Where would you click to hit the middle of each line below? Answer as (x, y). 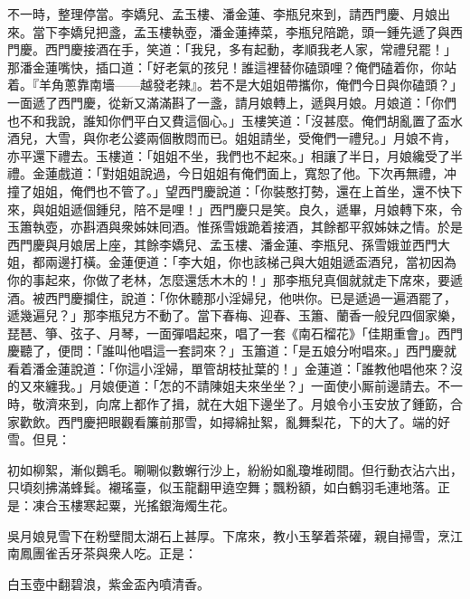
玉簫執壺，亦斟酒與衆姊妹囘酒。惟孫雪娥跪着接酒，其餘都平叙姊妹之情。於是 (235, 227)
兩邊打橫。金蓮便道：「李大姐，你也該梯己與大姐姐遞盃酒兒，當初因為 (250, 262)
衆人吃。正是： (152, 553)
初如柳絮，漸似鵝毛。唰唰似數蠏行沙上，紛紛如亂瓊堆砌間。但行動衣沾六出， (235, 469)
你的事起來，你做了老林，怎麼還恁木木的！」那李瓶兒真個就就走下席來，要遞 (235, 279)
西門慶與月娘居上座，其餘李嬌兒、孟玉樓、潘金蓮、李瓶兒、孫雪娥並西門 (222, 244)
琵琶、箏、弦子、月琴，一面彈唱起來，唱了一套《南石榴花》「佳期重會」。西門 (235, 333)
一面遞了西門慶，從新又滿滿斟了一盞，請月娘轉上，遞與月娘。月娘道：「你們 (232, 102)
